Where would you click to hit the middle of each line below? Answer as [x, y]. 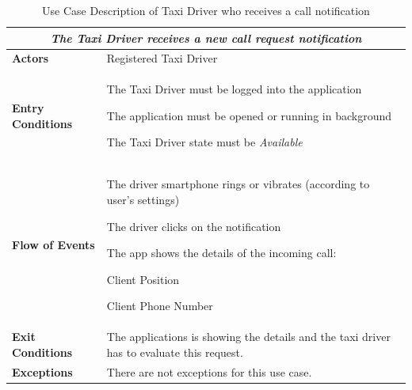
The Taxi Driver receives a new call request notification [206, 38]
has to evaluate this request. [175, 352]
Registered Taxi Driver [162, 58]
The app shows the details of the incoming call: [221, 253]
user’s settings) [143, 199]
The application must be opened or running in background [249, 115]
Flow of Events [53, 245]
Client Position [143, 279]
